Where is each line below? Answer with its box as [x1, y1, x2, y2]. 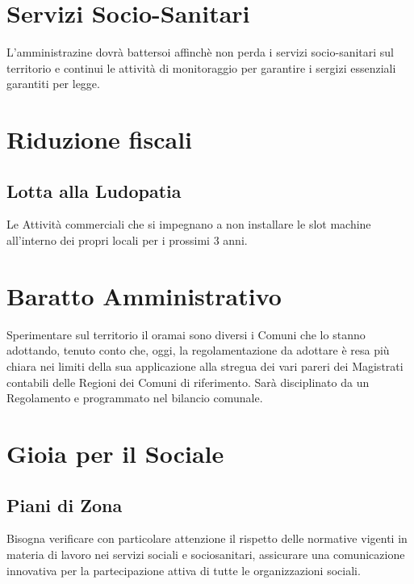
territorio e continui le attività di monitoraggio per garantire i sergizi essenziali [6, 59, 396, 76]
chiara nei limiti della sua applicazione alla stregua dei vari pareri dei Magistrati [6, 357, 404, 374]
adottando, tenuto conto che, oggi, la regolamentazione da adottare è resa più [6, 342, 390, 359]
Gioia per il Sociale [6, 436, 224, 469]
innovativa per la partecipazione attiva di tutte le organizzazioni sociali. [6, 561, 361, 578]
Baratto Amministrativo [6, 279, 282, 312]
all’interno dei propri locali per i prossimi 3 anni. [6, 232, 248, 249]
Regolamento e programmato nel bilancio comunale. [6, 389, 263, 406]
